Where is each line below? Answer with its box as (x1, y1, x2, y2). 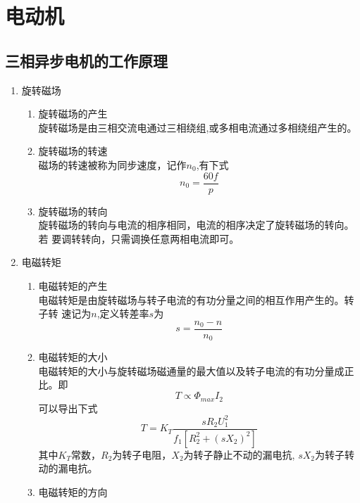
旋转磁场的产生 (38, 106, 108, 121)
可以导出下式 (38, 400, 98, 415)
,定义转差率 (97, 306, 149, 321)
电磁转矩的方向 (38, 484, 108, 499)
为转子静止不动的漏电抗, (183, 447, 295, 461)
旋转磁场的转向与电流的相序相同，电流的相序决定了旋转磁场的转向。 (38, 217, 354, 232)
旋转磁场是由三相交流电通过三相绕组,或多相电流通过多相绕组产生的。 (38, 120, 357, 134)
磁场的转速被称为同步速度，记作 (38, 157, 187, 172)
